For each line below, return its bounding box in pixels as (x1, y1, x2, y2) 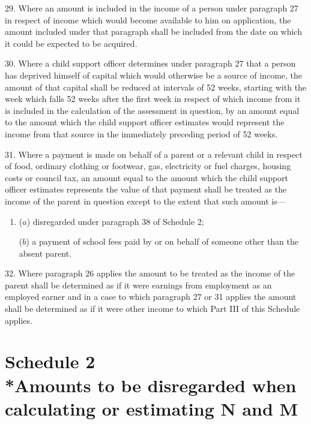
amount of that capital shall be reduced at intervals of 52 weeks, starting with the (5, 80, 307, 93)
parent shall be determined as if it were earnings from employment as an (5, 278, 272, 291)
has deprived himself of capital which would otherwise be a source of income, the (5, 68, 303, 81)
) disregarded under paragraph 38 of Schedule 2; (26, 215, 204, 227)
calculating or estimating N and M (5, 396, 298, 420)
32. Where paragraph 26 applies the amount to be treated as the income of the (5, 267, 295, 279)
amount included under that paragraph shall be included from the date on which (5, 25, 302, 38)
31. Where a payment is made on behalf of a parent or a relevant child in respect (5, 148, 303, 160)
